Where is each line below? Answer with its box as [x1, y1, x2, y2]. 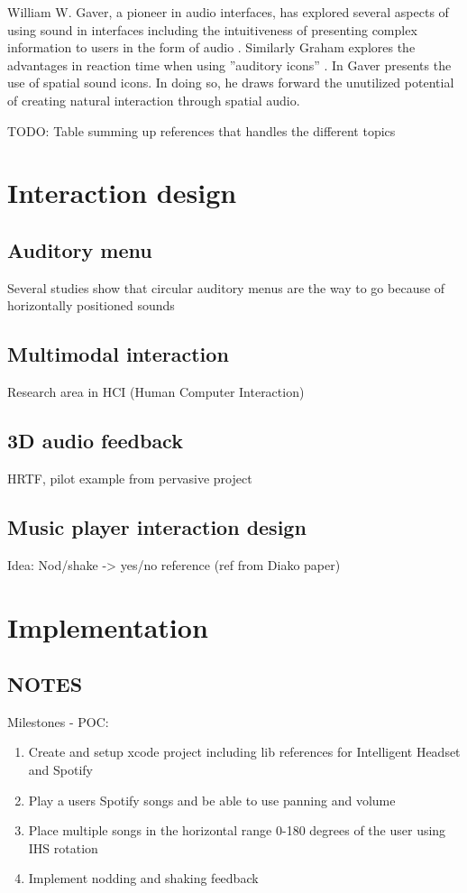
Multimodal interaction [7, 340, 229, 368]
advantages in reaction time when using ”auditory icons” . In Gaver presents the [7, 55, 452, 74]
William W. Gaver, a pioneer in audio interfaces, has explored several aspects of [7, 3, 449, 21]
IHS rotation [28, 838, 98, 857]
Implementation [7, 608, 208, 645]
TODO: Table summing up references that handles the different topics [7, 121, 396, 140]
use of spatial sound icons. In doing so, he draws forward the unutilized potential [7, 73, 454, 92]
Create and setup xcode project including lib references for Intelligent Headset [28, 742, 461, 761]
